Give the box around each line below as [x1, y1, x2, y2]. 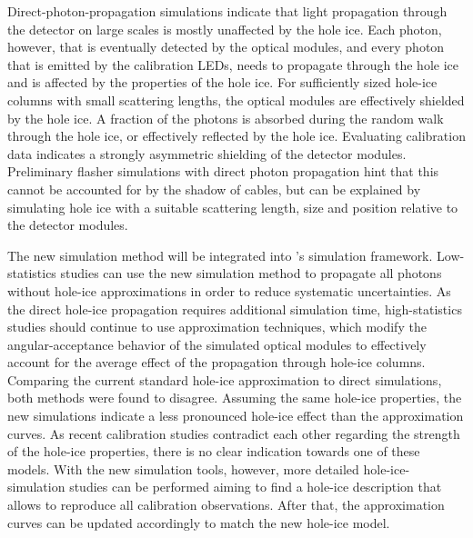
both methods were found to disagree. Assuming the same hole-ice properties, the [7, 388, 462, 407]
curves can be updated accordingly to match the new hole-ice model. [7, 513, 390, 532]
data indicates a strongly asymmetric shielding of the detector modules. [7, 144, 407, 163]
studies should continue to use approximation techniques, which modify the [7, 317, 427, 336]
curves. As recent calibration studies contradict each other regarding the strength [7, 423, 460, 443]
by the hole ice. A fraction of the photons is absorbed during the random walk [7, 108, 444, 127]
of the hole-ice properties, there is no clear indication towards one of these [7, 442, 420, 461]
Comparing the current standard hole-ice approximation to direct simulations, [7, 370, 442, 389]
